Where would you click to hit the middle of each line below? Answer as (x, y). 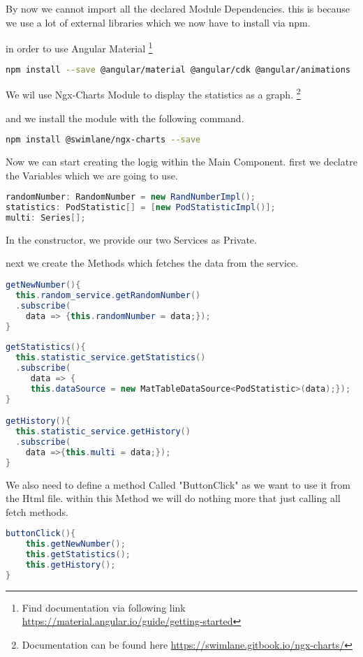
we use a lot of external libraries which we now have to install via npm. (158, 22)
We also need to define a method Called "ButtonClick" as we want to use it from (178, 484)
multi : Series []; (46, 217)
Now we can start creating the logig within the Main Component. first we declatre (181, 162)
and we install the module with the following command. (125, 118)
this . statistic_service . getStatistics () (111, 358)
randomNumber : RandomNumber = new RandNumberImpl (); (131, 197)
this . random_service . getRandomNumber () (108, 295)
